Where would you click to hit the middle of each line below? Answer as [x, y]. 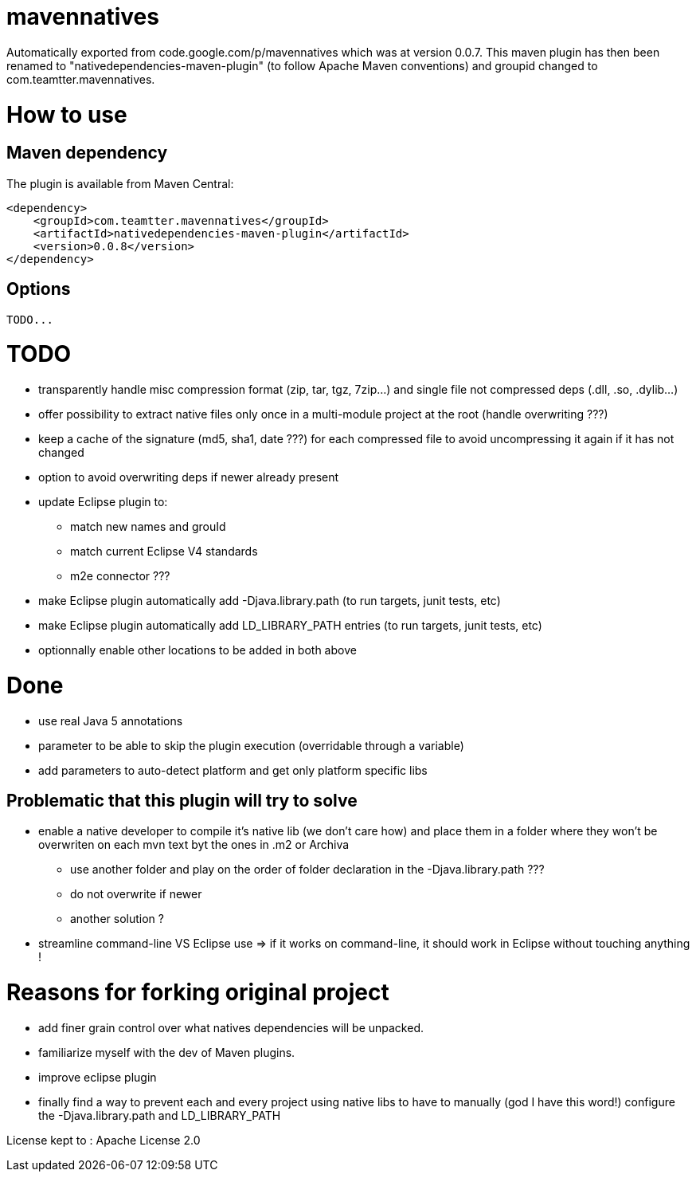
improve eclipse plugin [98, 1077]
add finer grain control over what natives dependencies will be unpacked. [231, 1027]
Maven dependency [87, 153]
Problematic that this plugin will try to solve [182, 800]
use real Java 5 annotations [111, 721]
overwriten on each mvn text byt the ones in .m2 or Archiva [194, 845]
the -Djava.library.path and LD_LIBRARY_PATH [160, 1115]
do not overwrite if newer [136, 894]
